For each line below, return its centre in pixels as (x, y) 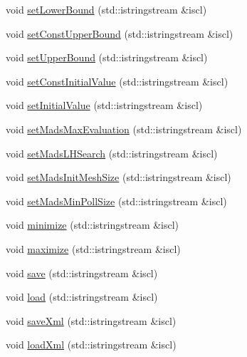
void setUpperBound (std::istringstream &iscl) (107, 57)
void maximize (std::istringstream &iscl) (93, 248)
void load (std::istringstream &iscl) (82, 297)
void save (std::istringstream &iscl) (82, 273)
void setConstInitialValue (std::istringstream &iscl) (117, 81)
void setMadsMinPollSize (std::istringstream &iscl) (116, 201)
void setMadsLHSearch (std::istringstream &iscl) (112, 153)
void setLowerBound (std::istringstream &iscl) (106, 9)
